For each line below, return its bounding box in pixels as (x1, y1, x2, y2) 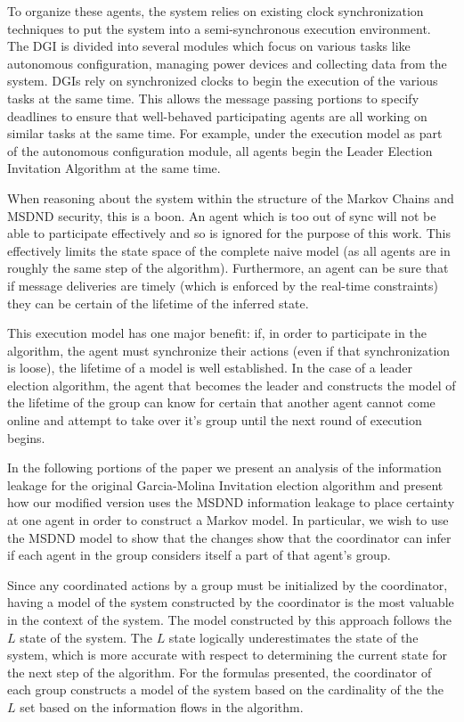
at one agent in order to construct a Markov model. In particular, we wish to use (7, 511, 449, 529)
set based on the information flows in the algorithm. (20, 697, 304, 716)
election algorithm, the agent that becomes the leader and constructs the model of (7, 375, 456, 394)
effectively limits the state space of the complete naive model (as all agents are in (7, 241, 451, 259)
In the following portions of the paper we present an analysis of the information (7, 458, 442, 477)
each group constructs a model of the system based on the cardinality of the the (7, 680, 444, 699)
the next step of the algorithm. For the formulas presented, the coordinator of (7, 662, 432, 681)
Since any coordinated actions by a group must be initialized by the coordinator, (7, 575, 448, 594)
